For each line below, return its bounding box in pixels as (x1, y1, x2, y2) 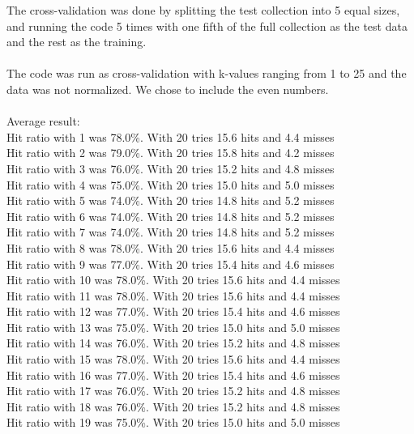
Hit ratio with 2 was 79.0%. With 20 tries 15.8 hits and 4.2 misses (6, 144, 335, 161)
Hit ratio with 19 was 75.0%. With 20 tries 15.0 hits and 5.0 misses (6, 414, 340, 431)
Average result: (6, 113, 80, 130)
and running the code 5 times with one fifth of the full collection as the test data (6, 17, 408, 34)
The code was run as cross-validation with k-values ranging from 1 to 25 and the (6, 65, 407, 82)
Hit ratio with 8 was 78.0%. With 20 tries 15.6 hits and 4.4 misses (6, 239, 335, 256)
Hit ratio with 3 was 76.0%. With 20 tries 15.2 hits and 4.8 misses (6, 160, 335, 177)
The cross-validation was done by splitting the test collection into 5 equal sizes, (6, 2, 400, 18)
